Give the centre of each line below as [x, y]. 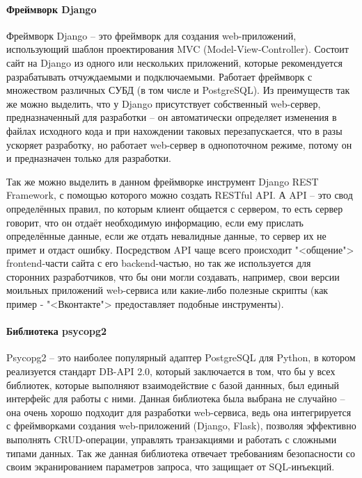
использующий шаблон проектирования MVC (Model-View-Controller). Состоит [178, 49]
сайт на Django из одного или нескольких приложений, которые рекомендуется [174, 62]
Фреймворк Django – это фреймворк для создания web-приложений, [151, 35]
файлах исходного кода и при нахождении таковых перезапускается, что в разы [174, 130]
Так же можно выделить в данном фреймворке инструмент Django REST [163, 181]
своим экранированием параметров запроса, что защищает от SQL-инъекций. [171, 467]
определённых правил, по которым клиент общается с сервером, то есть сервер [175, 208]
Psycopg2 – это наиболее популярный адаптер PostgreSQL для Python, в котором [181, 357]
